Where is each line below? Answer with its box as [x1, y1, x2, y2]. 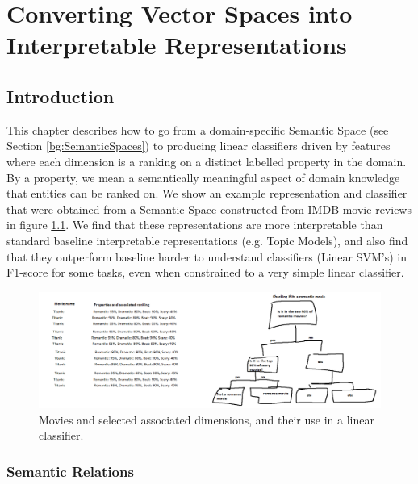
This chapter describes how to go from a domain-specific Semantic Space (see [6, 121, 389, 138]
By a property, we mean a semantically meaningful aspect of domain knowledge [6, 169, 400, 186]
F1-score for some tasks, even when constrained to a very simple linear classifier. [6, 264, 404, 281]
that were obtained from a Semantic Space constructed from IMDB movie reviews [6, 200, 412, 217]
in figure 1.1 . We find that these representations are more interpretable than [6, 216, 383, 233]
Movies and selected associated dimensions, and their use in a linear [39, 411, 374, 428]
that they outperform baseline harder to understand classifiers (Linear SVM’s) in [6, 248, 408, 265]
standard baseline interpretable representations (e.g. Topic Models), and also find [6, 232, 408, 248]
